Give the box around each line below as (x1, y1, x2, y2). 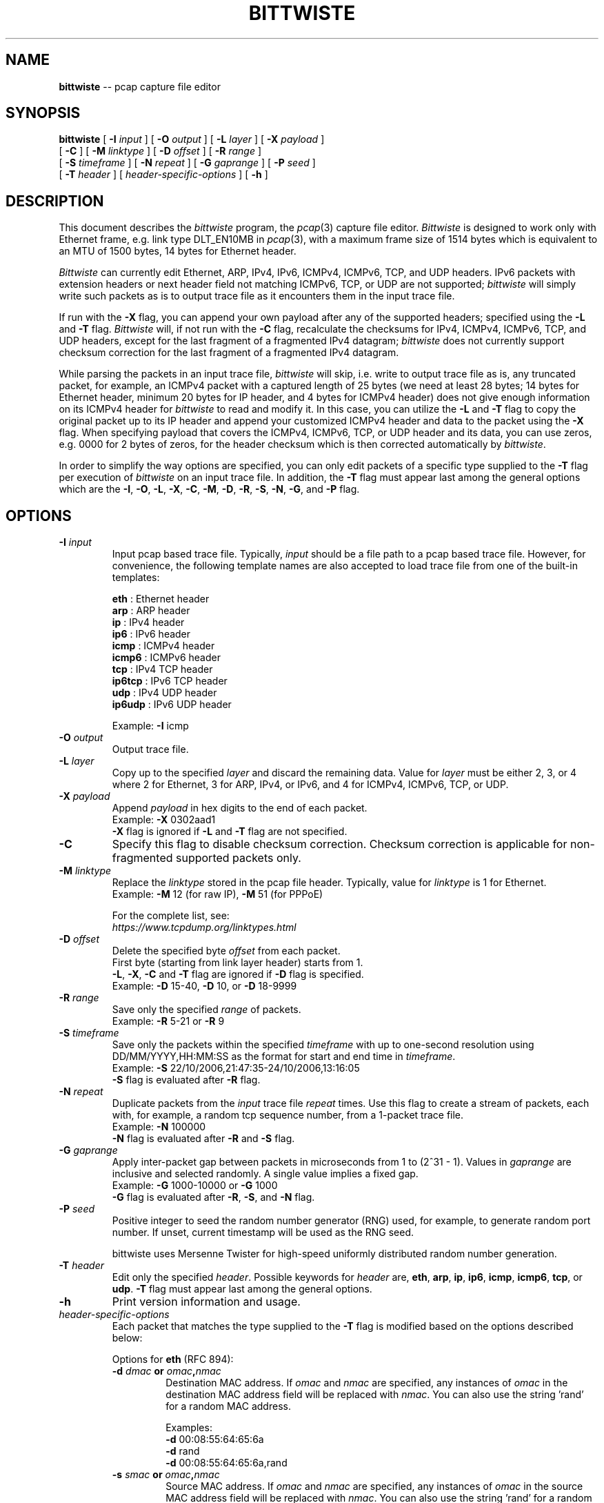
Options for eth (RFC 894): (112, 1353, 234, 1366)
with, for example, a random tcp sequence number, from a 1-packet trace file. (112, 1109, 464, 1121)
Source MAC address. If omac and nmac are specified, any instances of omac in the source (165, 1480, 583, 1493)
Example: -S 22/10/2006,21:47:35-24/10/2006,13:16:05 (112, 1062, 360, 1074)
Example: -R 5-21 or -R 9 (112, 1015, 225, 1028)
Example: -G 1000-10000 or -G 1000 (112, 1179, 278, 1192)
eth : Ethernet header (112, 593, 210, 605)
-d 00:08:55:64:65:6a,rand (165, 1457, 288, 1469)
